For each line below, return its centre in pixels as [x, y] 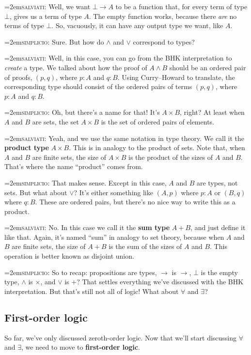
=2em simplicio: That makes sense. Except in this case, [86, 182]
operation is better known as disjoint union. [69, 256]
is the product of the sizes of [171, 157]
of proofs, [18, 77]
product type [27, 147]
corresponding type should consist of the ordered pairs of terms [98, 86]
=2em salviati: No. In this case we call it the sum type [87, 227]
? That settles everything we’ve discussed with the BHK [160, 282]
